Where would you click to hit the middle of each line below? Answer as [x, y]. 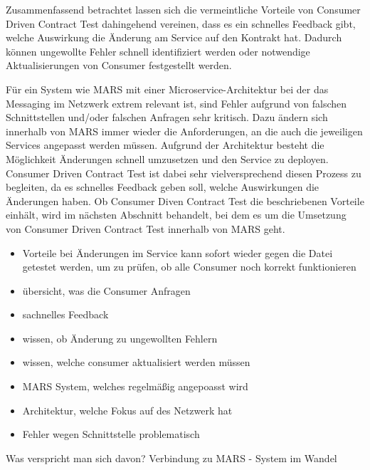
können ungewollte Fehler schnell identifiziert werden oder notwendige [158, 51]
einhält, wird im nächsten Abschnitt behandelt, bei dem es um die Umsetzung [176, 215]
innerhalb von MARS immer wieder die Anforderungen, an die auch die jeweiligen [184, 131]
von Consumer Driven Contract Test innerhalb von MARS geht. [146, 228]
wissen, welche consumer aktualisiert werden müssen [136, 362]
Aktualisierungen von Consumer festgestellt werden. [119, 65]
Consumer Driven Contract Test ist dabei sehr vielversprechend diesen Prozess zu [184, 173]
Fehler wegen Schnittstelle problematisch [111, 434]
